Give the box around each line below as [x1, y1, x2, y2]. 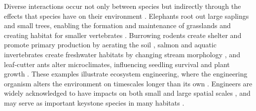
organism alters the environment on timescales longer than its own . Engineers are [4, 78, 253, 88]
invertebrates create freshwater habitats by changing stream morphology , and [4, 49, 240, 59]
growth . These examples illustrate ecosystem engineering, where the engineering [4, 69, 248, 79]
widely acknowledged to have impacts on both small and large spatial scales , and [4, 88, 251, 98]
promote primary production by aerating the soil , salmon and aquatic [4, 39, 217, 50]
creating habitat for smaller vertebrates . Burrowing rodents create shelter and [4, 30, 242, 40]
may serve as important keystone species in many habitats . [4, 97, 184, 108]
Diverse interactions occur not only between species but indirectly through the [4, 1, 241, 11]
